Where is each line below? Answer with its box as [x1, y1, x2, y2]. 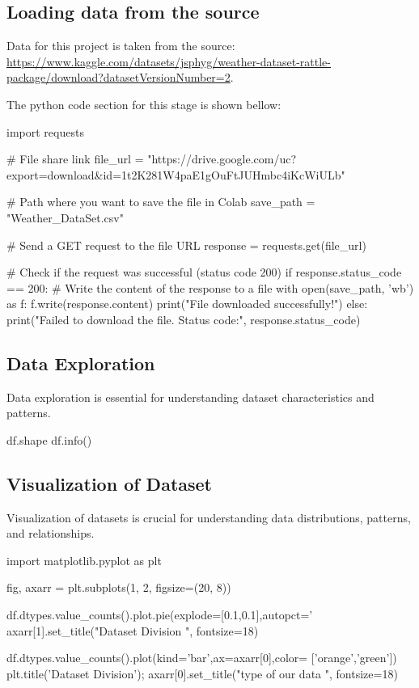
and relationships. [6, 525, 95, 542]
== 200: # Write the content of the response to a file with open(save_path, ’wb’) [6, 279, 414, 296]
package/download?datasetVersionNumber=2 [6, 69, 231, 86]
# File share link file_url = [6, 150, 144, 167]
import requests [6, 123, 84, 140]
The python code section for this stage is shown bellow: [6, 95, 281, 112]
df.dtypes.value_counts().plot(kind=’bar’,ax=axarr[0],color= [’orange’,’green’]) [6, 649, 397, 666]
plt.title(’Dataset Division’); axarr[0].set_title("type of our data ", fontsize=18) [6, 665, 398, 682]
